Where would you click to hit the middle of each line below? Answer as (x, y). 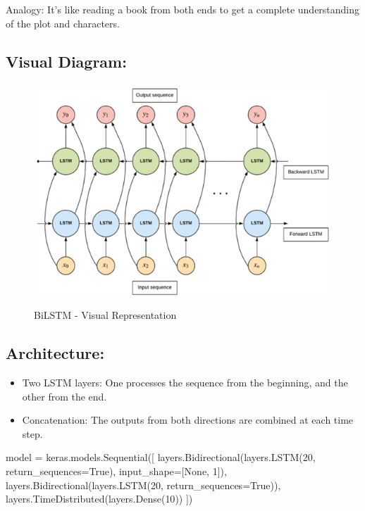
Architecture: (55, 353)
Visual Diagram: (66, 61)
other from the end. (64, 396)
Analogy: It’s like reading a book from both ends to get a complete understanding (183, 9)
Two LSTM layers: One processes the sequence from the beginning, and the (185, 383)
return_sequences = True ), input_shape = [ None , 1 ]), (116, 471)
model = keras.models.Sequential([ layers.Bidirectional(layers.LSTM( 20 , (161, 457)
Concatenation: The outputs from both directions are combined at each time (188, 420)
